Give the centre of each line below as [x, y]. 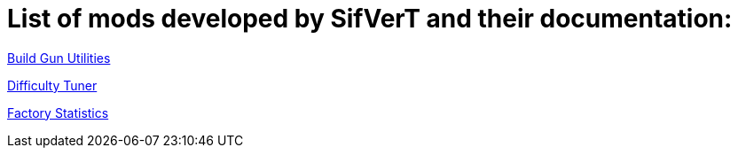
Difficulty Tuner [52, 85]
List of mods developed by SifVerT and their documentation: [370, 19]
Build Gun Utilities [59, 58]
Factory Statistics [58, 112]
